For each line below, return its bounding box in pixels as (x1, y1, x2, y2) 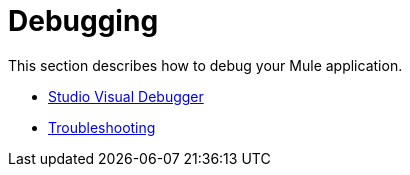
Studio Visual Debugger (48, 87, 204, 105)
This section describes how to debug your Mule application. (8, 56, 403, 74)
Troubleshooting (48, 118, 156, 136)
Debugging (8, 4, 159, 38)
